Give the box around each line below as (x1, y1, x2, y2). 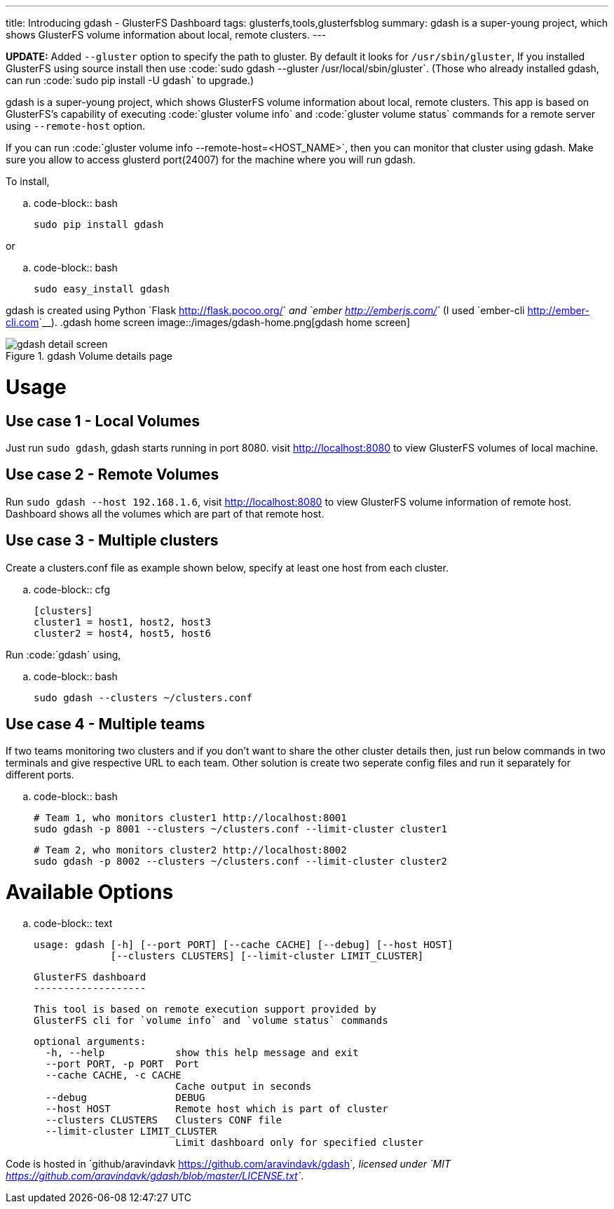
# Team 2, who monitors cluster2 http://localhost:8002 (34, 844, 347, 856)
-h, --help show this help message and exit (45, 1046, 359, 1058)
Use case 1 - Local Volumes (6, 412, 200, 430)
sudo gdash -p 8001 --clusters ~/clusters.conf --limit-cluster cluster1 (34, 823, 448, 835)
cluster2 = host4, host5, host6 (34, 627, 211, 639)
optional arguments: (34, 1035, 146, 1047)
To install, (6, 175, 50, 187)
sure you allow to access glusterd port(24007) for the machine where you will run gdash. (6, 154, 416, 166)
